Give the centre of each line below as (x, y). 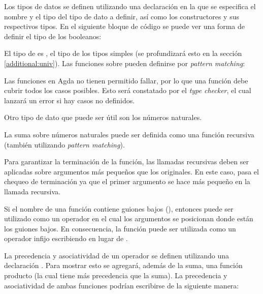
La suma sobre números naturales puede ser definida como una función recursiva (129, 134)
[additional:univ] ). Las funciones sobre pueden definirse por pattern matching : (125, 63)
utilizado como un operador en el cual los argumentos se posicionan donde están (129, 218)
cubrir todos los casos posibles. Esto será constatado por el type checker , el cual (128, 90)
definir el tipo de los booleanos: (53, 36)
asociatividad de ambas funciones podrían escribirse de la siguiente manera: (122, 285)
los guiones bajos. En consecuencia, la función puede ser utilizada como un (120, 228)
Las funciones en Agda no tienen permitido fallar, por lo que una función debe (126, 80)
